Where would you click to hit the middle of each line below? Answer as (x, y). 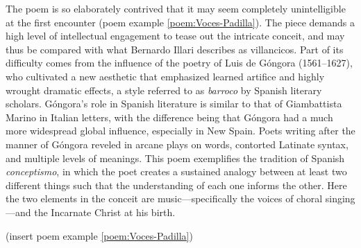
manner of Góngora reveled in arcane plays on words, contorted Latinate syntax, (177, 144)
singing (340, 198)
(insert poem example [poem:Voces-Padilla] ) (99, 235)
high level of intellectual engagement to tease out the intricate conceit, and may (175, 36)
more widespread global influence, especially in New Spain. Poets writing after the (180, 131)
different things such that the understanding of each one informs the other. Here (176, 185)
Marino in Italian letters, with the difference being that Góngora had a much (169, 117)
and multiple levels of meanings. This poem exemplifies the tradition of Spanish (175, 158)
